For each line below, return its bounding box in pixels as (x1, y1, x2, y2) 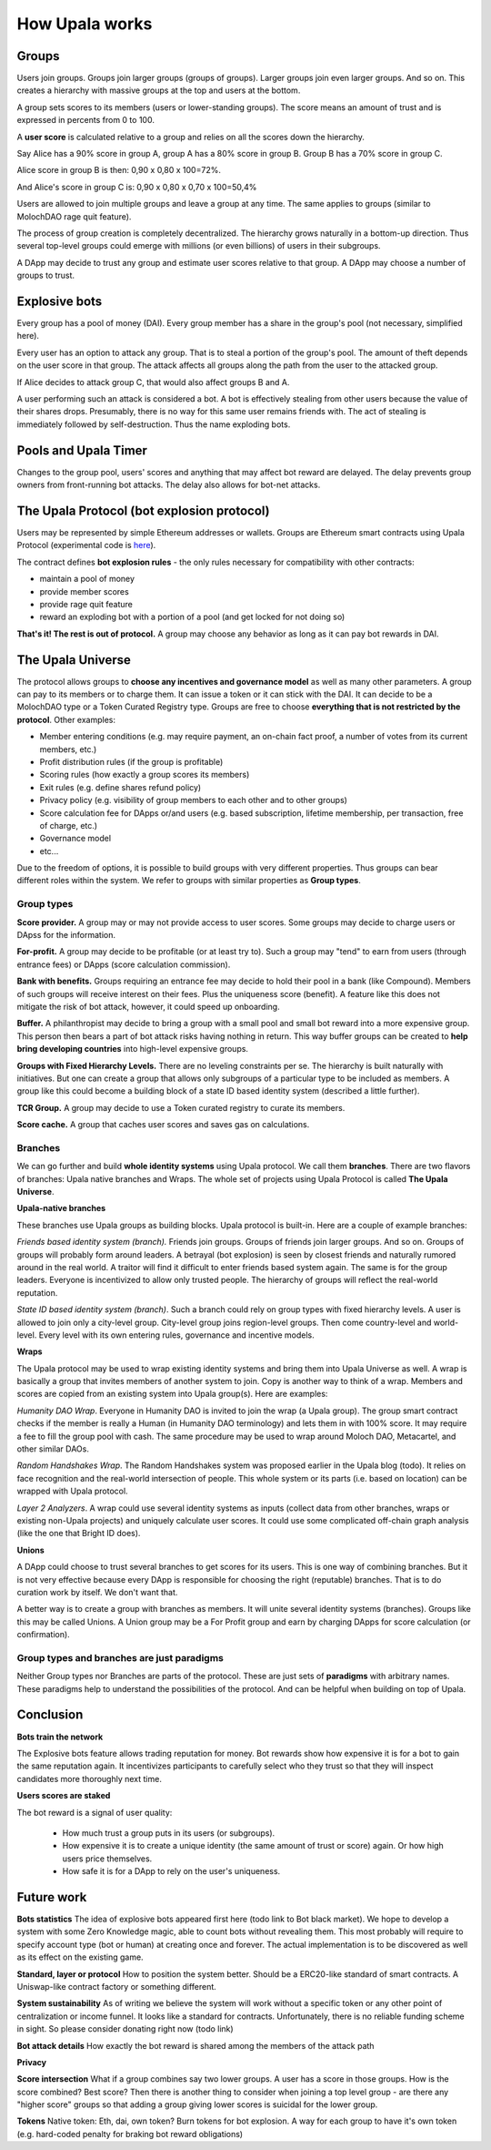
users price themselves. (62, 1853, 153, 1864)
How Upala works (16, 14, 153, 34)
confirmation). (16, 1629, 70, 1640)
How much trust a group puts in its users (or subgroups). (62, 1827, 276, 1839)
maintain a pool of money (39, 574, 135, 585)
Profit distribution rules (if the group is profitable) (39, 756, 224, 767)
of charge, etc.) (39, 820, 98, 830)
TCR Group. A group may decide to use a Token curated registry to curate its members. (16, 1102, 346, 1113)
